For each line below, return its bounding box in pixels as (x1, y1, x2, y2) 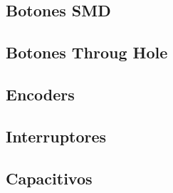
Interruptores (6, 125, 107, 147)
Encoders (6, 83, 75, 105)
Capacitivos (6, 167, 93, 189)
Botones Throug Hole (6, 41, 168, 63)
